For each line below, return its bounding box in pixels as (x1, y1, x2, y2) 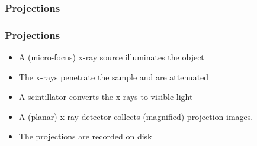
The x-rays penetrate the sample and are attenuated (18, 70, 209, 83)
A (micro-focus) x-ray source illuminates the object (18, 51, 204, 63)
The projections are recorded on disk (18, 130, 152, 142)
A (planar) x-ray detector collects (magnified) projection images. (18, 110, 253, 122)
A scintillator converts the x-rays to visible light (18, 90, 193, 103)
